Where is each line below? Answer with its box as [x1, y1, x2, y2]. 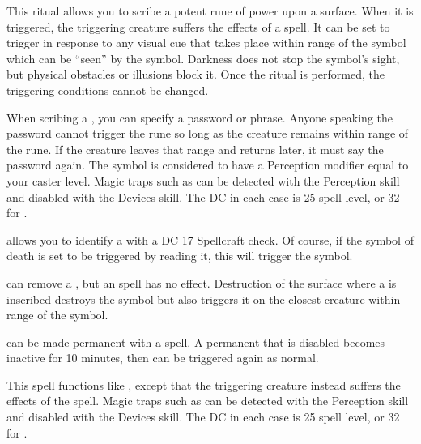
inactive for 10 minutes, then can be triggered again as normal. [6, 349, 319, 366]
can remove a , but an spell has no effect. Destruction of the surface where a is [6, 274, 397, 291]
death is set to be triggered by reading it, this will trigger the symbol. [6, 247, 353, 264]
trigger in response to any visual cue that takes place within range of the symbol [6, 34, 406, 51]
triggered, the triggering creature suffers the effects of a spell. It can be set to [6, 18, 390, 35]
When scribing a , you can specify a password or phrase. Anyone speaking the [6, 109, 393, 126]
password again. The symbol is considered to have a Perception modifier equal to [6, 156, 409, 173]
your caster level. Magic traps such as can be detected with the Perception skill [6, 172, 400, 189]
